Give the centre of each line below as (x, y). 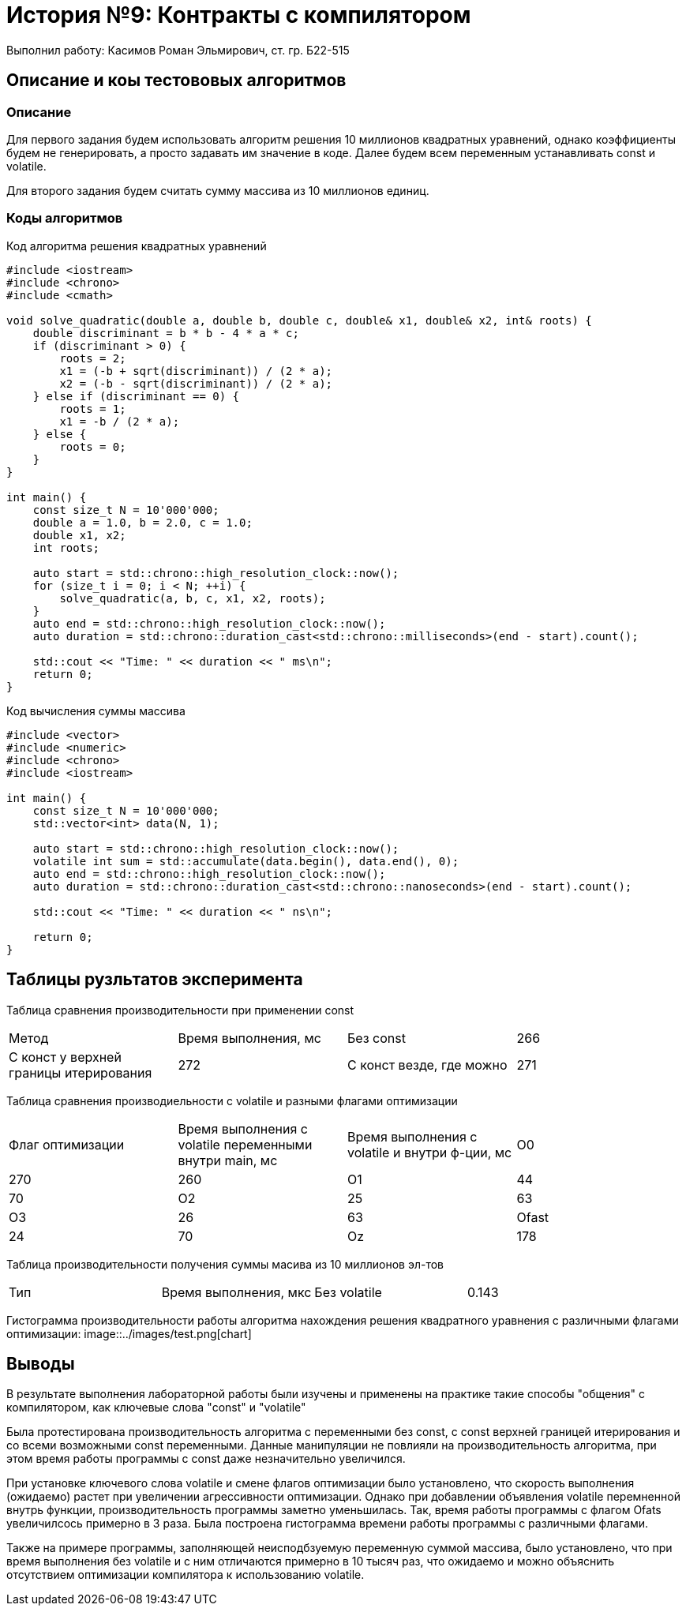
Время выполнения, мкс (236, 1292)
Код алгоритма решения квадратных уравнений (137, 246)
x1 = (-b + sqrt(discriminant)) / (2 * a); (196, 371)
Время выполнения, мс (249, 1038)
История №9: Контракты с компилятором (239, 15)
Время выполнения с (412, 1136)
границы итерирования (81, 1072)
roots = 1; (93, 409)
